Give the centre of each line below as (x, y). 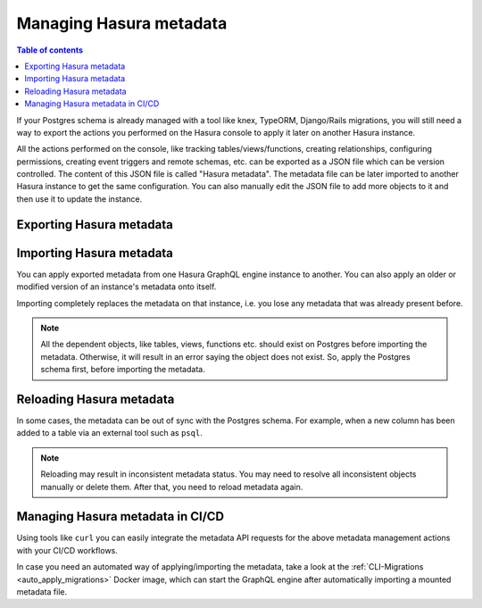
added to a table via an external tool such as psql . (109, 433)
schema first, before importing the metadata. (123, 370)
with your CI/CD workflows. (67, 550)
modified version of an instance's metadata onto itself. (116, 287)
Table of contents (50, 50)
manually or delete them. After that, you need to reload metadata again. (172, 487)
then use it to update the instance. (79, 199)
